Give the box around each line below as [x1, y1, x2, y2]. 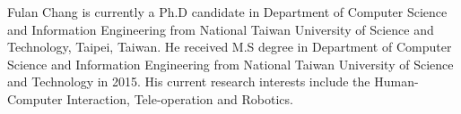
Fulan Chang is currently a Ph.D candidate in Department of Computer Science [7, 3, 448, 20]
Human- [374, 72, 419, 91]
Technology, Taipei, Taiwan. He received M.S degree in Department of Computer [7, 37, 452, 56]
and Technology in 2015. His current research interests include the [7, 72, 370, 91]
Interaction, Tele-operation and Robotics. [66, 89, 293, 108]
